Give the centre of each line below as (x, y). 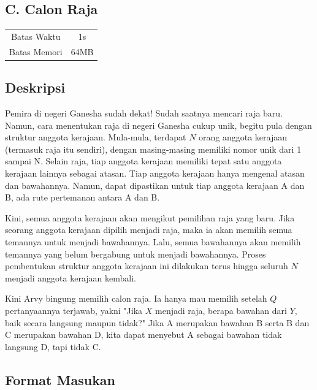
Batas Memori (36, 51)
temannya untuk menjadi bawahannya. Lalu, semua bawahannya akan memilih (153, 242)
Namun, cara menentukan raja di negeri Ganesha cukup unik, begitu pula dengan (158, 125)
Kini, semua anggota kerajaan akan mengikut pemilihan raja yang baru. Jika (150, 217)
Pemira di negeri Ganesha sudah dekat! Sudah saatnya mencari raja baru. (144, 113)
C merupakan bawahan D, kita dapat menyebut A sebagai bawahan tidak (143, 335)
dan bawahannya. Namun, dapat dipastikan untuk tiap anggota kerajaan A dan (155, 185)
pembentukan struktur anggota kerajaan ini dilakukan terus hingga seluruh (147, 266)
